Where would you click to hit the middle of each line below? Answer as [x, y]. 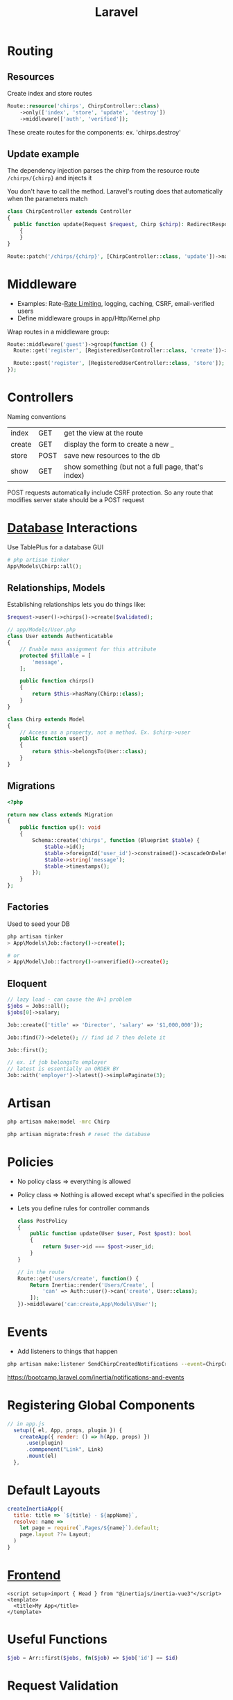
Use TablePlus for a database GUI [55, 547]
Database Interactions [72, 528]
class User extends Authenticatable [60, 636]
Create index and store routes [50, 93]
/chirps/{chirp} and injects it [50, 178]
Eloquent [27, 983]
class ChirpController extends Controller [69, 212]
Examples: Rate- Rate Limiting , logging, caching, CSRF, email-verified [116, 303]
